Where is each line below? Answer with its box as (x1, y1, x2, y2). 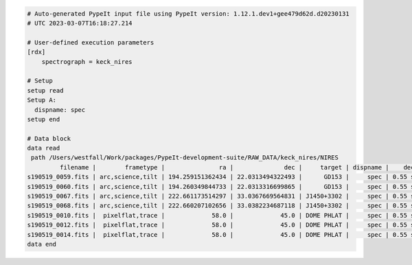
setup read (27, 87, 64, 94)
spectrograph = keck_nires (41, 58, 133, 65)
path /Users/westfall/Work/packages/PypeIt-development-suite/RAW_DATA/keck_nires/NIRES (31, 154, 339, 161)
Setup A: (27, 96, 57, 104)
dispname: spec (34, 106, 86, 113)
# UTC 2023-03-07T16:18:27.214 (27, 19, 133, 27)
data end (27, 240, 57, 248)
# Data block (27, 135, 71, 142)
